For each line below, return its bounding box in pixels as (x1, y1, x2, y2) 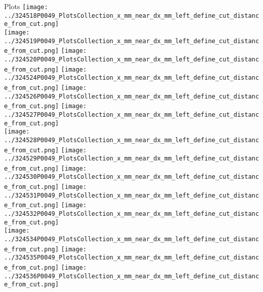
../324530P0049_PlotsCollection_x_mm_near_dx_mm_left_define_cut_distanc (4, 173, 259, 181)
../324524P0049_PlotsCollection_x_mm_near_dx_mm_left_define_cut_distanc (4, 74, 259, 82)
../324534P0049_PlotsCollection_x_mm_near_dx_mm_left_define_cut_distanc (4, 236, 259, 243)
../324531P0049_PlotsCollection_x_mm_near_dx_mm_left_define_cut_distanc (4, 191, 259, 199)
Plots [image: (4, 1, 48, 11)
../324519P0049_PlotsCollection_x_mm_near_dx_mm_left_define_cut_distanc (4, 37, 259, 45)
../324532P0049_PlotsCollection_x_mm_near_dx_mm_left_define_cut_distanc (4, 210, 259, 218)
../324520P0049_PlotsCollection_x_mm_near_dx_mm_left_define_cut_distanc (4, 55, 259, 63)
